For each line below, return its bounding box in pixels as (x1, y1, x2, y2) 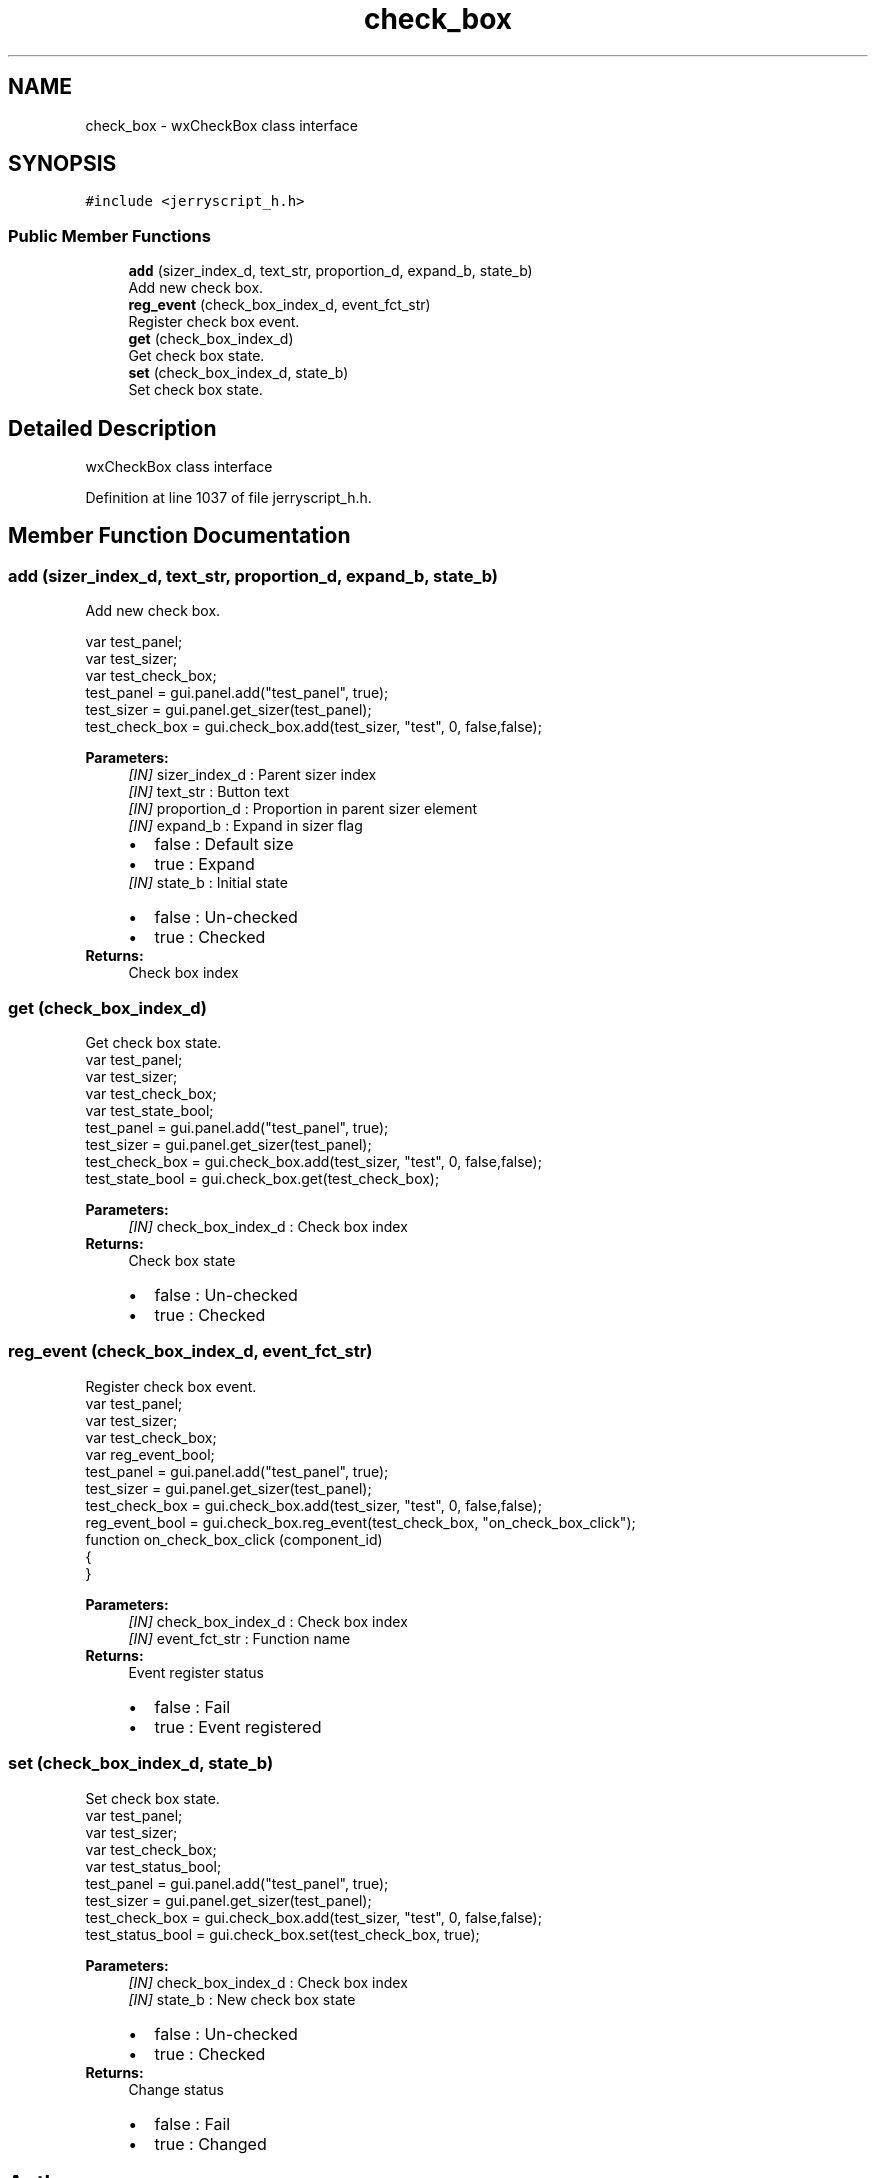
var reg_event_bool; (85, 1445, 215, 1463)
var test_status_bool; (85, 1857, 222, 1875)
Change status (128, 2080, 224, 2098)
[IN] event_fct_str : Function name (128, 1629, 351, 1647)
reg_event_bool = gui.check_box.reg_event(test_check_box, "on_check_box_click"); (85, 1513, 636, 1531)
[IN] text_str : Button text (128, 783, 290, 801)
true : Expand (154, 854, 255, 875)
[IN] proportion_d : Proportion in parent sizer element (128, 800, 478, 818)
